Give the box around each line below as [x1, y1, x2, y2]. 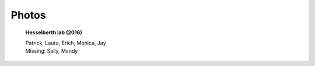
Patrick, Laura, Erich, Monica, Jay [25, 39, 106, 46]
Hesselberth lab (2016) [25, 29, 82, 36]
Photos [10, 9, 46, 21]
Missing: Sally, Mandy [25, 47, 78, 54]
